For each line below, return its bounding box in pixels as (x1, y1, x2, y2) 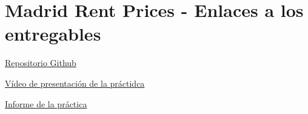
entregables (5, 21, 101, 46)
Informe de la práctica (5, 97, 87, 110)
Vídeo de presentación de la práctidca (5, 76, 145, 89)
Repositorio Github (5, 56, 76, 69)
